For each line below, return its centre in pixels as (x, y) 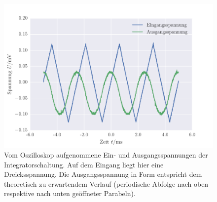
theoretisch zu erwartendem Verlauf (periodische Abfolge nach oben (106, 183)
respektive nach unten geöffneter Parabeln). (70, 193)
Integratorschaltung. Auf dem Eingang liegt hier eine (84, 164)
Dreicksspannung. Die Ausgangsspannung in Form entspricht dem (103, 174)
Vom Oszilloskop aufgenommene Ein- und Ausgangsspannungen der (106, 155)
